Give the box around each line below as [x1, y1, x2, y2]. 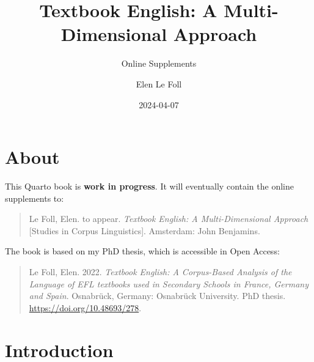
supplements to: [5, 191, 64, 204]
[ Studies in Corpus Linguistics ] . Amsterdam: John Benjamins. [29, 224, 260, 237]
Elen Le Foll [136, 77, 182, 90]
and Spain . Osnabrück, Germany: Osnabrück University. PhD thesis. [29, 289, 286, 302]
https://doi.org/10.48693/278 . [29, 301, 142, 314]
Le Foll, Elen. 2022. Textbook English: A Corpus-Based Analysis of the [29, 265, 292, 278]
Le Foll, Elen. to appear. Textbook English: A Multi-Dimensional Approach [29, 212, 309, 225]
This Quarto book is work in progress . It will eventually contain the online [5, 180, 294, 193]
